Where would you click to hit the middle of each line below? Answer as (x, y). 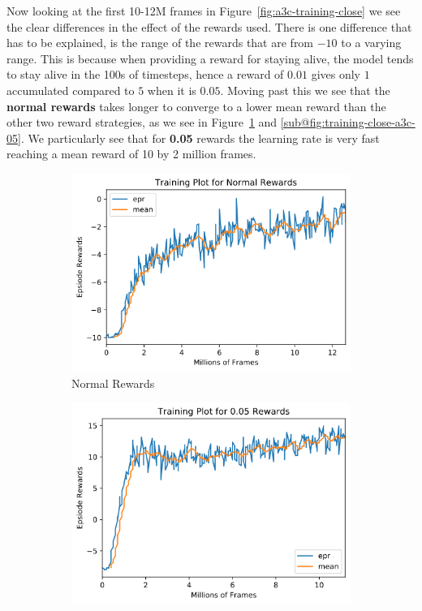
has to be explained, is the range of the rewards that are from (160, 43)
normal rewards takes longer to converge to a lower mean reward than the (196, 106)
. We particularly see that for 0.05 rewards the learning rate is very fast (200, 138)
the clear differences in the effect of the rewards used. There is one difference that (209, 26)
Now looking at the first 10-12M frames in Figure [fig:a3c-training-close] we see (204, 11)
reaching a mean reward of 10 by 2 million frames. (131, 154)
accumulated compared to (71, 90)
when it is (172, 90)
